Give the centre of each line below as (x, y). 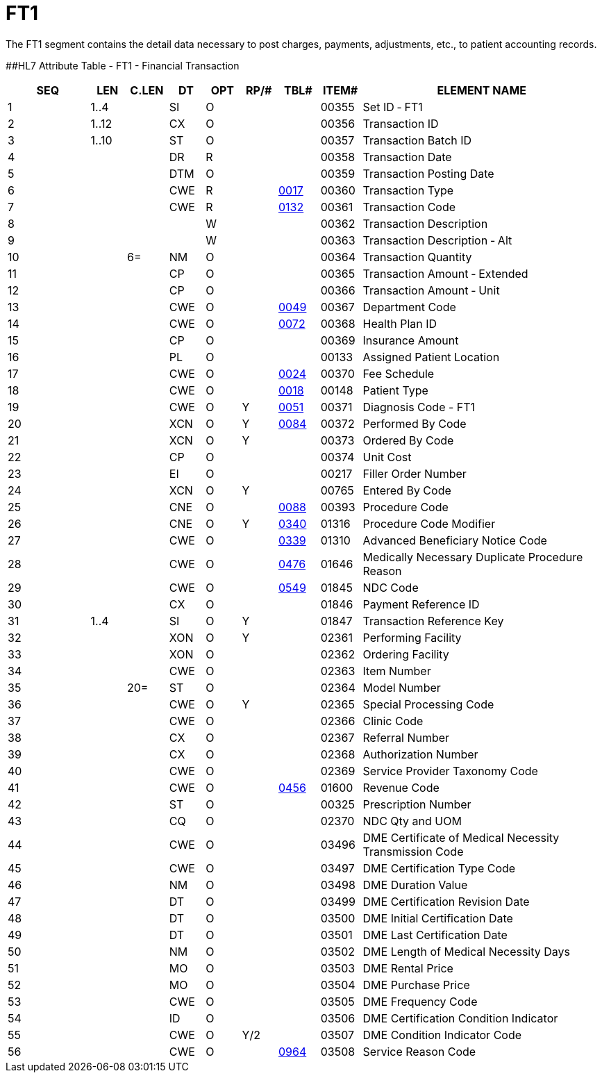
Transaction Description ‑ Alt (437, 240)
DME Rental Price (408, 968)
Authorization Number (420, 754)
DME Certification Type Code (439, 868)
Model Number (402, 687)
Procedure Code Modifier (429, 523)
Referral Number (406, 737)
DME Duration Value (415, 885)
